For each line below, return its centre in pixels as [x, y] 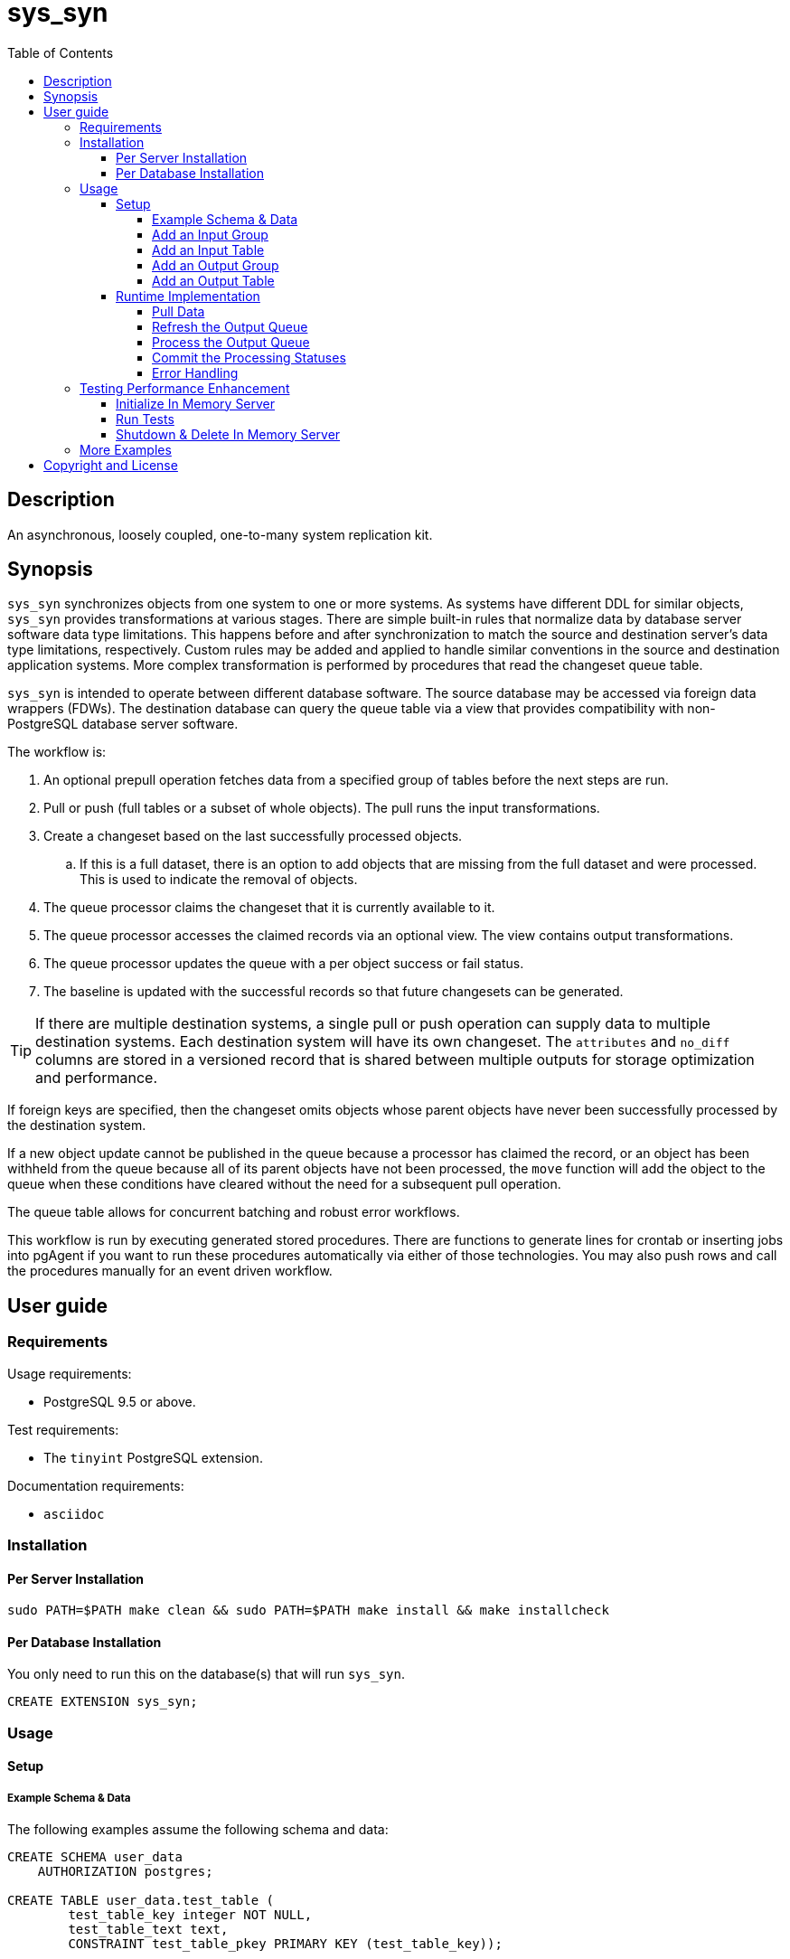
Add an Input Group [210, 234]
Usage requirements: [70, 1373]
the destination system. [77, 1125]
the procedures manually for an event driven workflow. [170, 1271]
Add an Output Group [216, 265]
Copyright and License [111, 465]
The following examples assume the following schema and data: [198, 1830]
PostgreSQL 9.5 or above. [120, 1401]
